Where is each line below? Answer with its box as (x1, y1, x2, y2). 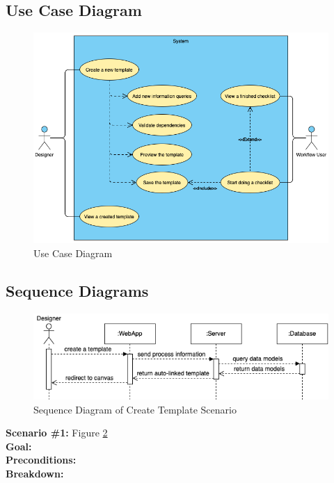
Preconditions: (6, 452, 77, 467)
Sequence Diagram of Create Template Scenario (33, 402, 237, 416)
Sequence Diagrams (6, 279, 149, 301)
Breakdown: (6, 466, 64, 481)
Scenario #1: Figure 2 (6, 425, 108, 440)
